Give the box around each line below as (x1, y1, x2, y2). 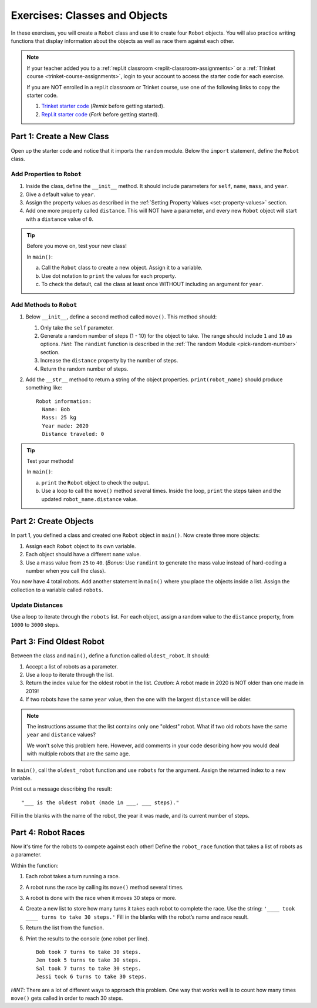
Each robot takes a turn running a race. (25, 873, 120, 880)
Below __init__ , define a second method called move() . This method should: (25, 313, 217, 320)
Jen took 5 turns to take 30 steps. (36, 957, 141, 963)
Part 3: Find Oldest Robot (11, 637, 105, 647)
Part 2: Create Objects (11, 516, 94, 526)
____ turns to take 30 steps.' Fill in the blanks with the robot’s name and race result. (25, 913, 249, 920)
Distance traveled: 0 (42, 431, 104, 438)
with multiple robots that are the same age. (26, 750, 130, 757)
